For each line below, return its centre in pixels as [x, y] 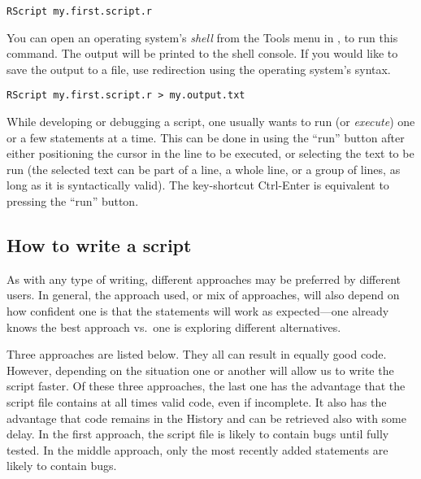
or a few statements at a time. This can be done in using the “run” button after [206, 137]
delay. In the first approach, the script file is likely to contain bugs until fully [198, 434]
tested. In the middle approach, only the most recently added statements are [197, 449]
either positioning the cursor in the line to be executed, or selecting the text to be [210, 153]
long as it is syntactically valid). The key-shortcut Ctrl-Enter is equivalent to [198, 185]
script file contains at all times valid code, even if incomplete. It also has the [197, 402]
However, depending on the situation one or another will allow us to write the [200, 370]
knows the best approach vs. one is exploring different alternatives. [174, 327]
